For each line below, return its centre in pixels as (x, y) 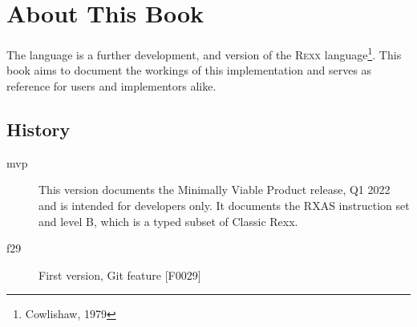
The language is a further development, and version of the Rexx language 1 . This (204, 53)
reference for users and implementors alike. (111, 85)
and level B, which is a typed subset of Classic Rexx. (168, 221)
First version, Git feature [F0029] (120, 275)
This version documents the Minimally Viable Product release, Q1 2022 (215, 190)
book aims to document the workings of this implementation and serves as (189, 70)
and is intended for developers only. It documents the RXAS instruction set (224, 205)
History (38, 129)
